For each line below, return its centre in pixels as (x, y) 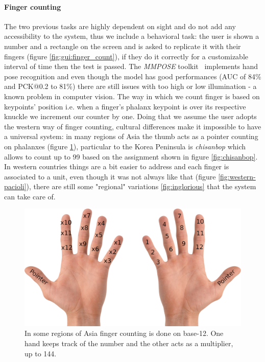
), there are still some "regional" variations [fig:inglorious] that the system (141, 186)
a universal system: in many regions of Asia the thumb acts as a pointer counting (131, 136)
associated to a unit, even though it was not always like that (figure (110, 176)
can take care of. (30, 196)
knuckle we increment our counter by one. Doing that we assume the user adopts (130, 116)
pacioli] (15, 186)
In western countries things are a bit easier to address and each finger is (117, 166)
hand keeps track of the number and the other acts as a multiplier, (129, 343)
